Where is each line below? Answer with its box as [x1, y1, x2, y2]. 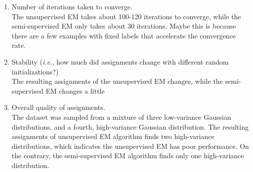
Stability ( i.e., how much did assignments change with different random [11, 56, 229, 67]
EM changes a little [45, 85, 105, 96]
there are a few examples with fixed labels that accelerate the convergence [11, 30, 236, 40]
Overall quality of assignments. [11, 102, 105, 112]
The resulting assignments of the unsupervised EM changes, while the [11, 76, 223, 86]
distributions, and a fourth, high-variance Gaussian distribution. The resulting [11, 121, 249, 132]
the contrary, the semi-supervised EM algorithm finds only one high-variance [11, 150, 244, 161]
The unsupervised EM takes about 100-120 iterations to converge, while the [11, 11, 241, 21]
